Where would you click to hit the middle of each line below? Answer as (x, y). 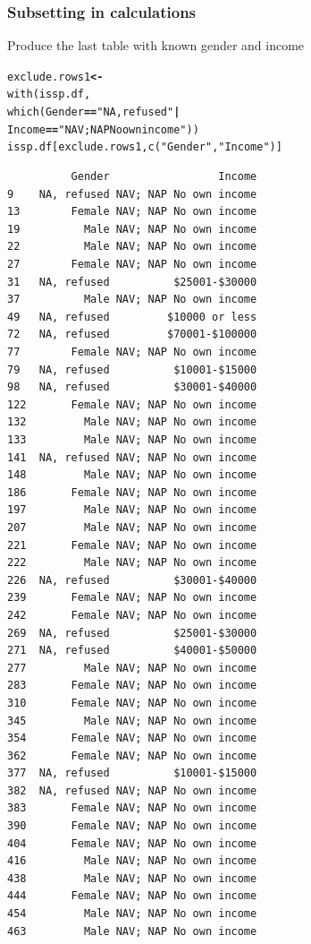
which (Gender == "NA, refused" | (94, 112)
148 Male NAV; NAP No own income (132, 475)
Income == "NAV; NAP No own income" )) (103, 129)
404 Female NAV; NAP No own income (132, 843)
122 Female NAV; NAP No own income (132, 404)
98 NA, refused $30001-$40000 (132, 387)
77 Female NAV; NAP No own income (132, 352)
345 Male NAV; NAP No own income (132, 721)
